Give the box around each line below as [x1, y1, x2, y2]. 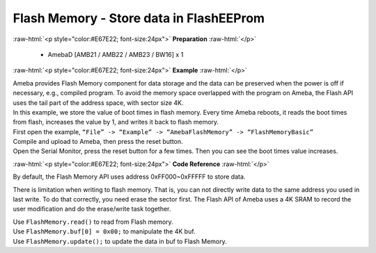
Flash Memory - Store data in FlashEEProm [13, 10, 265, 26]
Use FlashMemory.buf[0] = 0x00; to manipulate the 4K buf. [13, 227, 196, 236]
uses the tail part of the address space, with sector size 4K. [13, 98, 184, 107]
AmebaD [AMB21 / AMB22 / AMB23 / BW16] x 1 [47, 50, 184, 58]
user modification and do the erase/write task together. [13, 205, 171, 213]
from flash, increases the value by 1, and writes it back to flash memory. [13, 118, 219, 126]
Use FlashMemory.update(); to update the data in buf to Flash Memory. [13, 237, 228, 245]
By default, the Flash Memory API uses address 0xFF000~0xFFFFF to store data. [13, 172, 246, 181]
